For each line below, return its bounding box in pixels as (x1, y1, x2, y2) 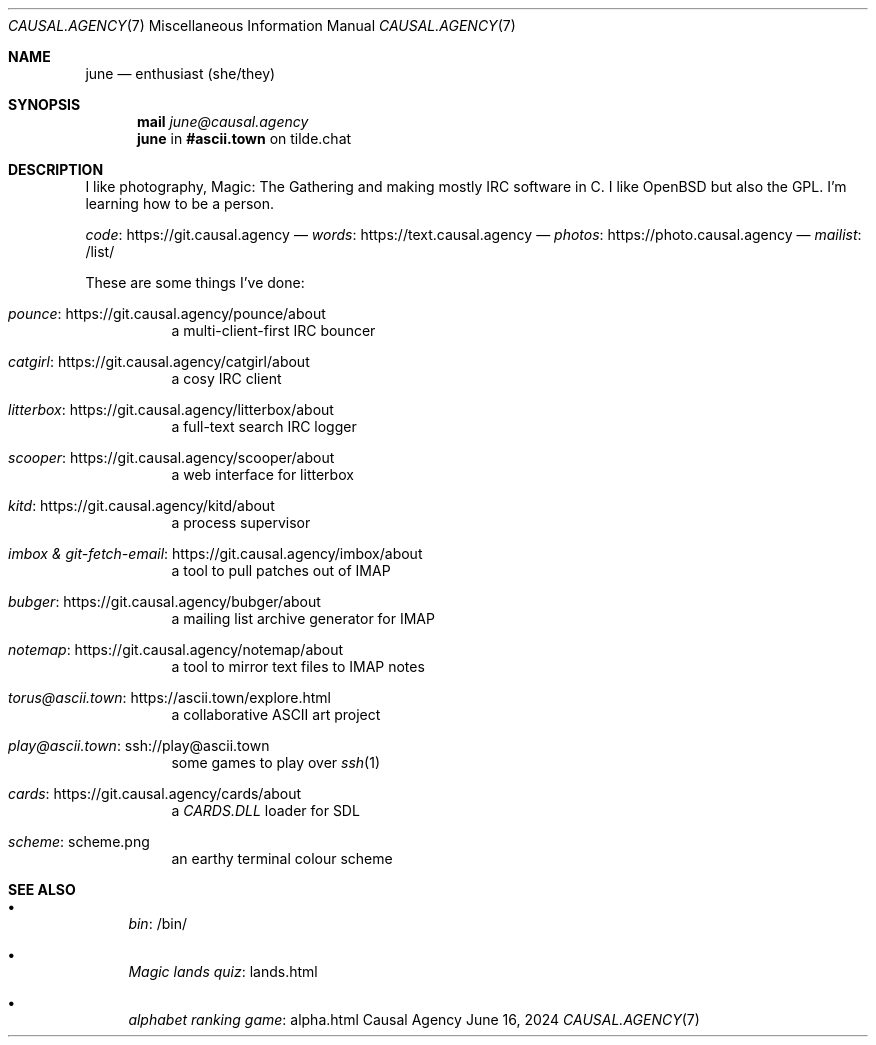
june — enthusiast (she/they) (85, 65, 276, 82)
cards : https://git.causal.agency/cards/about (8, 785, 302, 802)
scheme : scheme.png (8, 833, 150, 850)
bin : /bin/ (128, 915, 187, 932)
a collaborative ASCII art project (171, 706, 381, 723)
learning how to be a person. (85, 195, 275, 212)
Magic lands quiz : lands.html (128, 963, 318, 980)
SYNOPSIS (8, 96, 81, 113)
